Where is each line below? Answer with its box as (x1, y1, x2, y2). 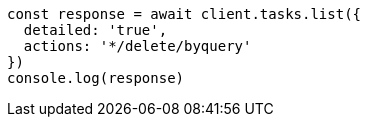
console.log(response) (7, 70, 185, 86)
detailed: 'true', (23, 22, 168, 38)
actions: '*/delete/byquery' (23, 38, 252, 54)
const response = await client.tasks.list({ (7, 6, 362, 22)
